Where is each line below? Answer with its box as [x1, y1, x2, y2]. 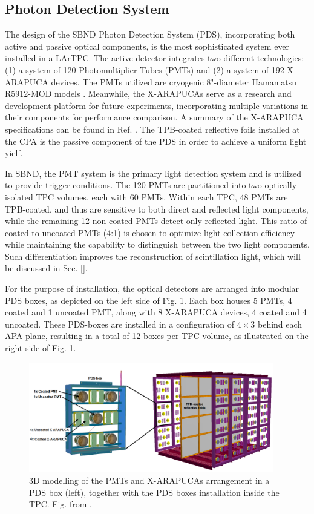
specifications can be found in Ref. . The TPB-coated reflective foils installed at [5, 122, 300, 135]
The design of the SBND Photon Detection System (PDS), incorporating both [5, 28, 295, 41]
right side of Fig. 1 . [5, 341, 76, 354]
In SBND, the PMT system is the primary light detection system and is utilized [5, 166, 301, 179]
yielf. [5, 147, 23, 159]
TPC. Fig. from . [29, 498, 92, 510]
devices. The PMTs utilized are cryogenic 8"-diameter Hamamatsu [51, 75, 297, 88]
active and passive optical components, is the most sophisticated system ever [5, 39, 290, 52]
